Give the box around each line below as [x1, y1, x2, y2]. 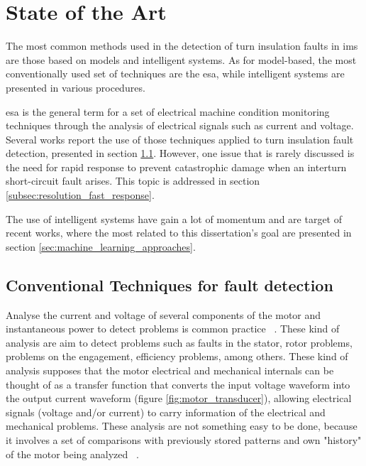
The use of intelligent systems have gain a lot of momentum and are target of [6, 211, 342, 226]
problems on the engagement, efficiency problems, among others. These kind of [6, 349, 348, 364]
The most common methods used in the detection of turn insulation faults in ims [6, 38, 358, 53]
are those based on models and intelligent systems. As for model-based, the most [6, 52, 357, 67]
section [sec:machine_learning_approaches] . [6, 239, 196, 254]
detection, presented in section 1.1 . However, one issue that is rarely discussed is [6, 146, 355, 161]
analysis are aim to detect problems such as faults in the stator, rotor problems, [6, 335, 353, 349]
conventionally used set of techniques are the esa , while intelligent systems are [6, 66, 345, 81]
